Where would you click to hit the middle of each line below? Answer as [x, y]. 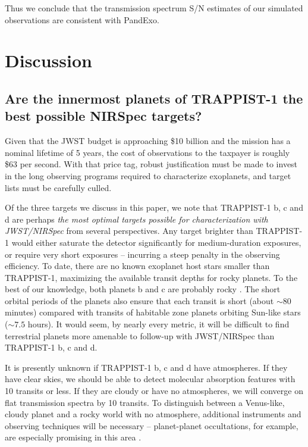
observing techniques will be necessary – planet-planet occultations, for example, [152, 425]
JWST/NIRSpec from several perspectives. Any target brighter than [129, 231]
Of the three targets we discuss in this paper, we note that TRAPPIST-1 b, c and [154, 207]
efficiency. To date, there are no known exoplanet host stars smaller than [137, 266]
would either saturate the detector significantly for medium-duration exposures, [156, 242]
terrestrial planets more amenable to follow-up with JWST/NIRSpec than [140, 335]
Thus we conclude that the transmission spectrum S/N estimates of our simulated [154, 8]
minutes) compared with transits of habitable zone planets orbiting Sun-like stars [153, 312]
